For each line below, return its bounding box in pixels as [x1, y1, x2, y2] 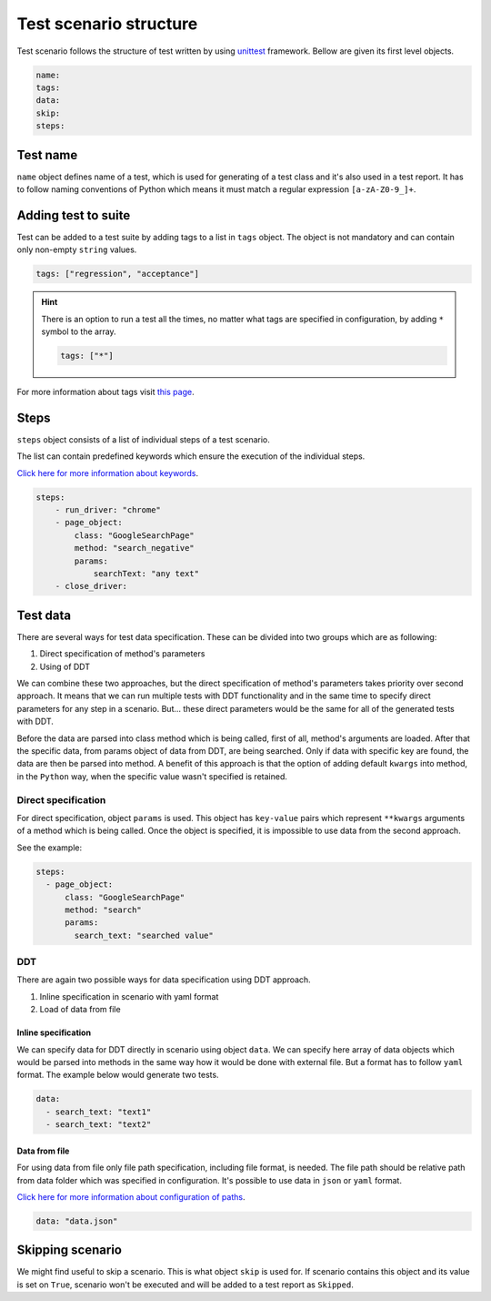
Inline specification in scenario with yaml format [39, 991, 219, 1001]
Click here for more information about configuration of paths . [16, 1191, 245, 1202]
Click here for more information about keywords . [16, 467, 199, 478]
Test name [16, 147, 78, 163]
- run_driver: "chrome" [55, 505, 161, 515]
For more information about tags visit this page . [16, 387, 195, 397]
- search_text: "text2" [45, 1120, 152, 1130]
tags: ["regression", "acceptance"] [35, 269, 200, 280]
